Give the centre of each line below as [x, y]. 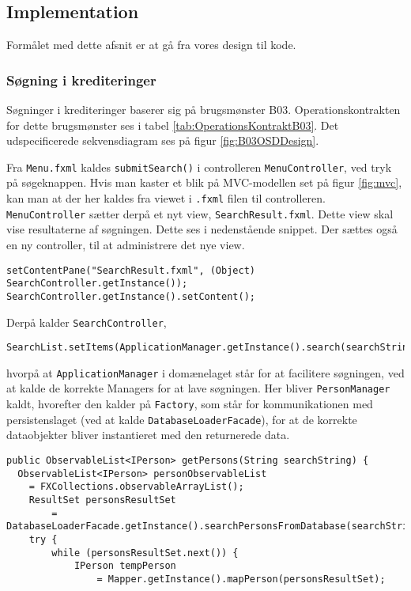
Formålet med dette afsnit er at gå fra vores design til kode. [151, 45]
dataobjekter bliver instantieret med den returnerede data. [148, 435]
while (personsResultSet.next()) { [145, 553]
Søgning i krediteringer [81, 80]
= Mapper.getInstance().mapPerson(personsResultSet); [241, 579]
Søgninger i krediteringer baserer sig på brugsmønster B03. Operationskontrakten [204, 110]
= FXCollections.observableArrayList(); [136, 487]
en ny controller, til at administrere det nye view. [126, 244]
